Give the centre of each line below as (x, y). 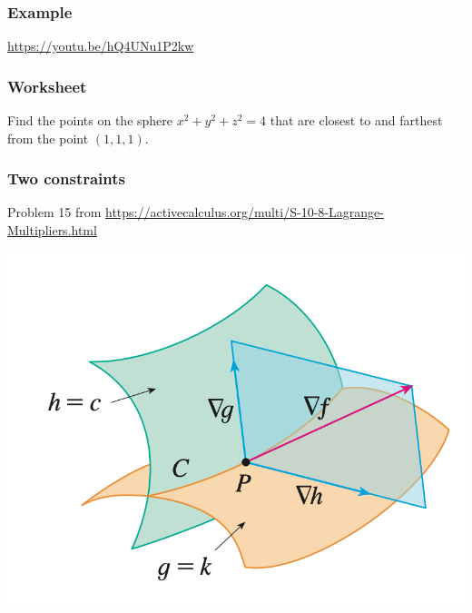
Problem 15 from (54, 212)
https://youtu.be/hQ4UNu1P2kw (101, 46)
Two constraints (67, 178)
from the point (48, 138)
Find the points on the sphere (90, 120)
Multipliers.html (52, 230)
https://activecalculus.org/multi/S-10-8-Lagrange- (245, 212)
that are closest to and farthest (356, 120)
